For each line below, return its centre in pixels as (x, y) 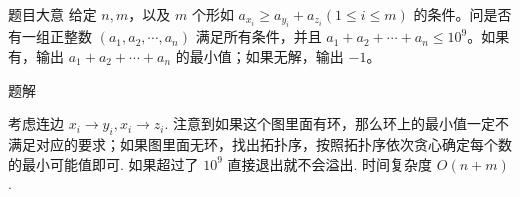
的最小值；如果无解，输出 (259, 56)
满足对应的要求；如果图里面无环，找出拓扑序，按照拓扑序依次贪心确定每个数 (260, 143)
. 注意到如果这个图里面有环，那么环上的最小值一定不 (337, 123)
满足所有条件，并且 (258, 36)
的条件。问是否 (462, 14)
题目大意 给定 (52, 14)
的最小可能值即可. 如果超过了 (103, 163)
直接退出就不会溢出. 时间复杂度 (330, 163)
